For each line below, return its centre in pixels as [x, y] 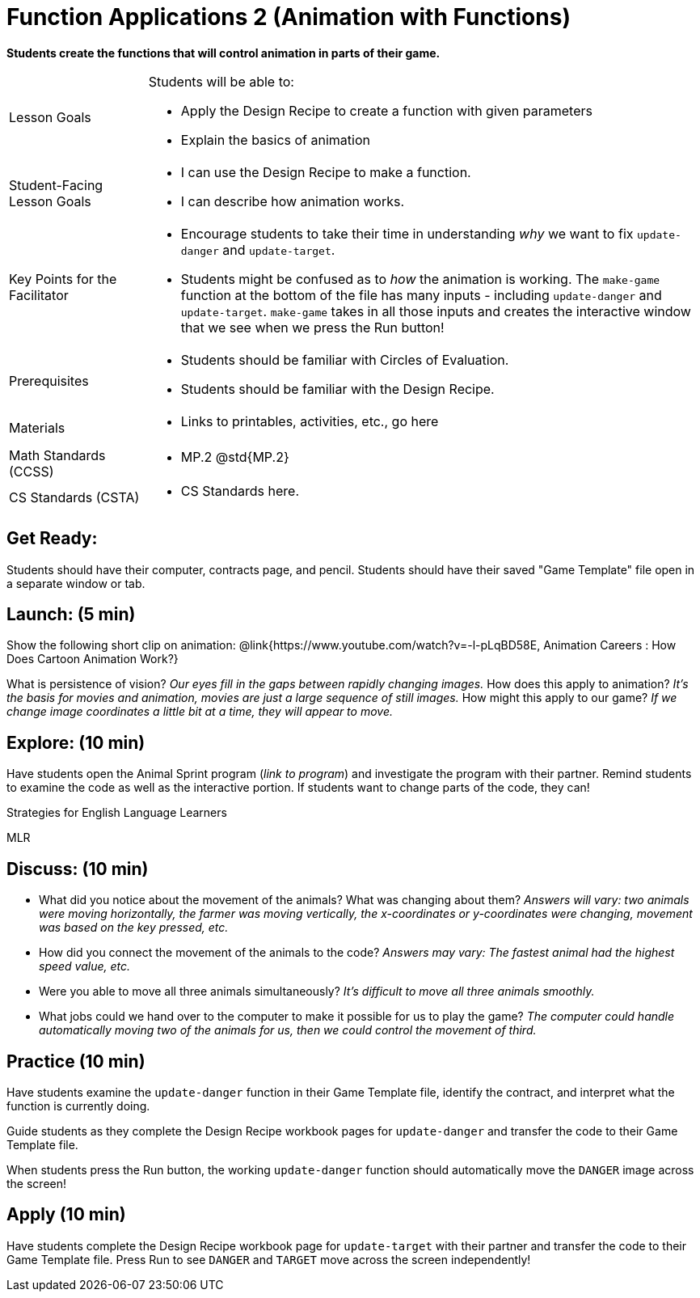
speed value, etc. [85, 966]
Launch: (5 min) [71, 615]
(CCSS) [32, 471]
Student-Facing [56, 185]
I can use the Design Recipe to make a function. [326, 172]
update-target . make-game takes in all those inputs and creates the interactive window [436, 311]
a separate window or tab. [76, 583]
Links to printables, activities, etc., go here [310, 421]
